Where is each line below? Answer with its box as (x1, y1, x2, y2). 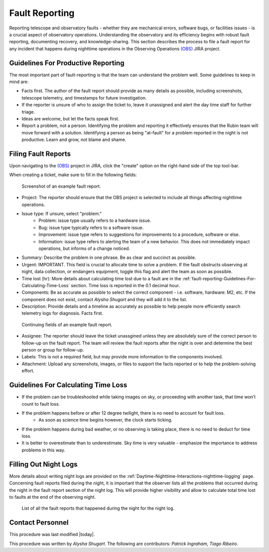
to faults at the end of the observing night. (9, 494, 96, 500)
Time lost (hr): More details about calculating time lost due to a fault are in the (21, 275, 181, 281)
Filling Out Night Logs (9, 460, 78, 468)
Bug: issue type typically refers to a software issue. (38, 224, 144, 230)
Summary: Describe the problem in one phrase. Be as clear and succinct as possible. (21, 254, 196, 261)
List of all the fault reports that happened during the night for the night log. (21, 505, 174, 511)
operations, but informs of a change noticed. (38, 245, 131, 251)
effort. (21, 368, 35, 374)
